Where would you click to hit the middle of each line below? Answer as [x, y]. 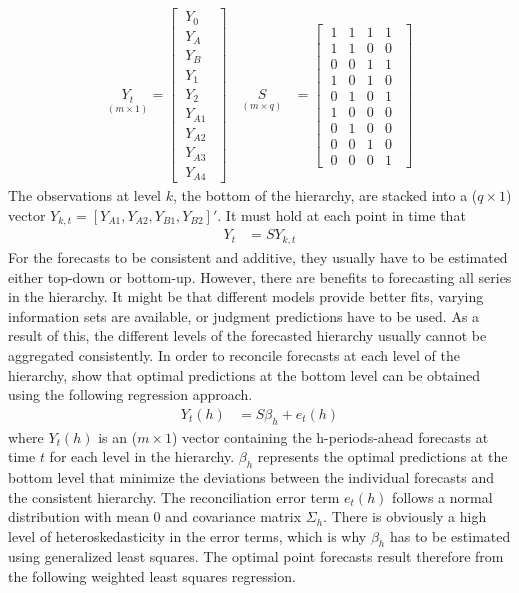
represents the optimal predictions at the [382, 456]
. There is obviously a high [405, 516]
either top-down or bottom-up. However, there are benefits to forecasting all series [260, 276]
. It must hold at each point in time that [341, 215]
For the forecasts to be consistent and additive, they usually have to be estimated [258, 256]
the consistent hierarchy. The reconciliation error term [174, 496]
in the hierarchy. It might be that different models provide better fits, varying [246, 296]
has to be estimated [450, 535]
